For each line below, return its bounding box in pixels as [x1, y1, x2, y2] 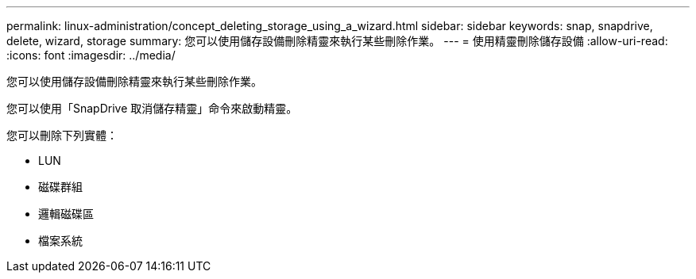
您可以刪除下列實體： [6, 128, 118, 142]
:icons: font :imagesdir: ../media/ [6, 48, 176, 62]
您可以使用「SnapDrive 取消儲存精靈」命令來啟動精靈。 [6, 101, 298, 115]
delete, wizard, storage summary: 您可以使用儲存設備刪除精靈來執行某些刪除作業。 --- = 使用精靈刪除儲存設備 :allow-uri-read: [6, 34, 668, 48]
